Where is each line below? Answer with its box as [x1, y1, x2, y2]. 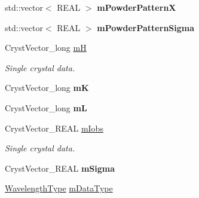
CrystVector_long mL [5, 101, 87, 114]
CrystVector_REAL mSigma [5, 162, 115, 174]
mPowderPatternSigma [97, 21, 195, 33]
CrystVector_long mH [5, 41, 87, 54]
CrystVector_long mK [5, 81, 89, 94]
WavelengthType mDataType [5, 182, 113, 194]
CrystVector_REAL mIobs [5, 121, 103, 134]
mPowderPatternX [97, 1, 176, 13]
